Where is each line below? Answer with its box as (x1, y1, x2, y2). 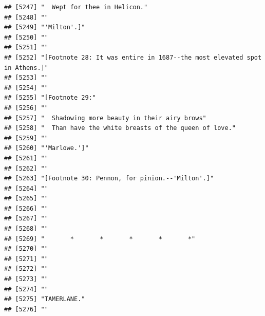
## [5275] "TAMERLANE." (4, 295, 85, 303)
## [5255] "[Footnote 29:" (4, 94, 96, 102)
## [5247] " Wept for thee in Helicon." (4, 4, 148, 11)
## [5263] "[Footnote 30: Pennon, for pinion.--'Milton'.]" (4, 175, 214, 182)
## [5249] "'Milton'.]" (4, 24, 85, 31)
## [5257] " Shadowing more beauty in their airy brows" (4, 114, 206, 122)
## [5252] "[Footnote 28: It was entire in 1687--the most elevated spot (4, 53, 262, 61)
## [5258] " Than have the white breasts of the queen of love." (4, 124, 236, 132)
